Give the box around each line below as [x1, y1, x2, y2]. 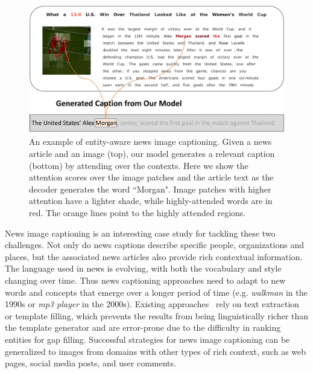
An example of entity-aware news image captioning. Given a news [29, 135, 272, 148]
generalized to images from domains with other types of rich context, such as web [5, 345, 306, 357]
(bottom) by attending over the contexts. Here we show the [29, 159, 248, 171]
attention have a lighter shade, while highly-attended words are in [29, 194, 273, 207]
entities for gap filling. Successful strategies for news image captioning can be [5, 333, 290, 345]
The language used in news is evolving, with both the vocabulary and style [5, 262, 282, 275]
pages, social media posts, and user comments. [5, 357, 176, 369]
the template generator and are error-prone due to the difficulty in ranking [5, 321, 281, 334]
